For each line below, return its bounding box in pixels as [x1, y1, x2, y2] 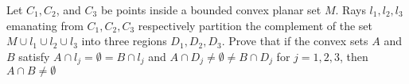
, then [339, 48, 368, 64]
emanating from [6, 17, 84, 33]
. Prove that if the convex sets [221, 32, 368, 49]
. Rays [335, 2, 366, 17]
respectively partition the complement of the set [138, 17, 372, 33]
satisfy [18, 48, 50, 64]
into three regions [81, 32, 167, 49]
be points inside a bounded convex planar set [100, 2, 321, 17]
